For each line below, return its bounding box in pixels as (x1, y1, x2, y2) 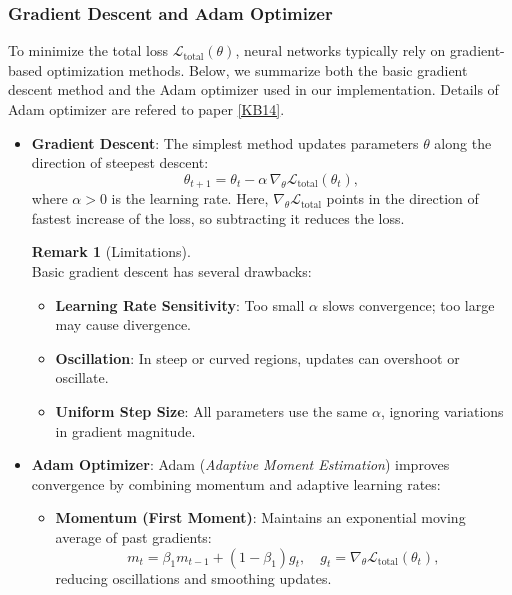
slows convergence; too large (322, 294, 495, 315)
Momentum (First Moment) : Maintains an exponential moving (55, 507, 466, 528)
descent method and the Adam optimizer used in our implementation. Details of (8, 79, 499, 100)
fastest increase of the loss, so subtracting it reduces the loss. (31, 207, 405, 228)
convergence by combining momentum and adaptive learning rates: (31, 473, 441, 494)
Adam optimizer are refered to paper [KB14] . (8, 99, 285, 119)
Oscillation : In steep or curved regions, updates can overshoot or (55, 347, 460, 368)
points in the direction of (326, 188, 479, 209)
